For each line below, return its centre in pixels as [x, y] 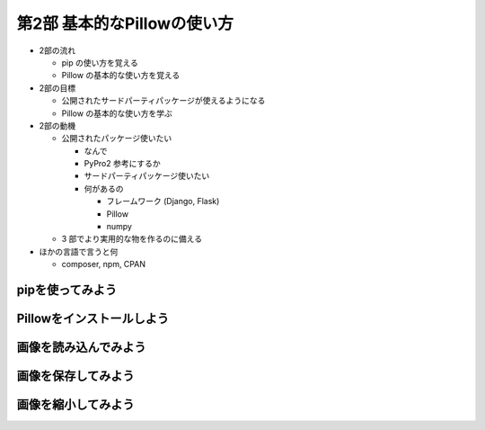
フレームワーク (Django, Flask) [163, 202]
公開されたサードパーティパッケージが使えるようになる [163, 101]
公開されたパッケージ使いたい [117, 139]
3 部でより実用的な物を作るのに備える [132, 239]
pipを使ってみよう [67, 290]
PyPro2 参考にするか [122, 164]
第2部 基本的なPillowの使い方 [125, 23]
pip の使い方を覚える [100, 62]
